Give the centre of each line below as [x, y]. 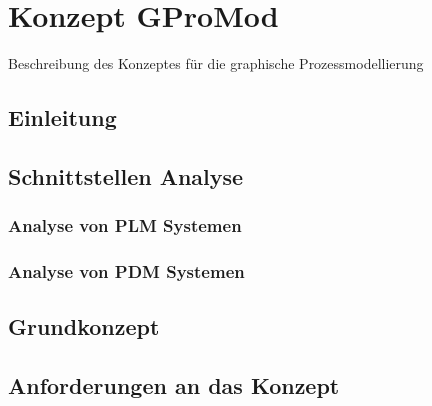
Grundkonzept [84, 326]
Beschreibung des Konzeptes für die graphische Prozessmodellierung [216, 63]
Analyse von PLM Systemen [125, 225]
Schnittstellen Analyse [126, 175]
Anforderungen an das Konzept [174, 385]
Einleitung [62, 117]
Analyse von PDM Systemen [126, 271]
